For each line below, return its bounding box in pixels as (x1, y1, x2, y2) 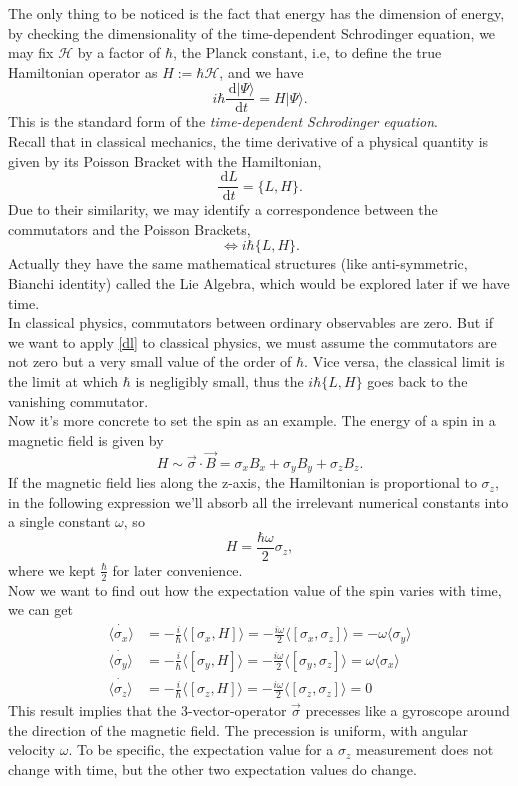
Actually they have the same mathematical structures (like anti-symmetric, (8, 253, 468, 274)
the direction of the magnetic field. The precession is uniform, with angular (8, 719, 469, 740)
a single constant (8, 511, 111, 532)
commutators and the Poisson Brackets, (8, 218, 251, 239)
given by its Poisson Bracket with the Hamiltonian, (8, 150, 322, 171)
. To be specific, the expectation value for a (68, 739, 334, 760)
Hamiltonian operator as (8, 61, 158, 82)
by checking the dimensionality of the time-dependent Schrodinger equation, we (8, 22, 496, 43)
